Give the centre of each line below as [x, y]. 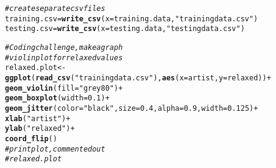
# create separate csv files [55, 9]
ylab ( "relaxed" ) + [40, 129]
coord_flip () [31, 138]
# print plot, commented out [55, 149]
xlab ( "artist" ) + [38, 118]
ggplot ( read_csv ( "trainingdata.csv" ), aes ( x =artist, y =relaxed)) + [138, 78]
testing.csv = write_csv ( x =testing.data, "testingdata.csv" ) [125, 29]
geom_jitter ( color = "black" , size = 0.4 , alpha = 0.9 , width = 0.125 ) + [132, 108]
